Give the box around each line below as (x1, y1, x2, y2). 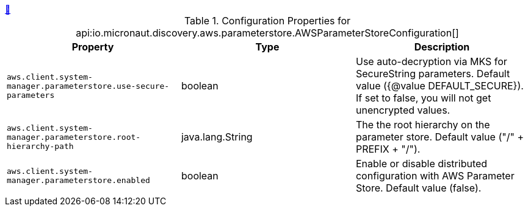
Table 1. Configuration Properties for (184, 15, 351, 27)
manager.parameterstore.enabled (7, 176, 150, 185)
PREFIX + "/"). (355, 143, 421, 155)
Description (414, 41, 470, 53)
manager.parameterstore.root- (7, 132, 141, 142)
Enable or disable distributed (355, 157, 488, 170)
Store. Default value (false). (355, 182, 482, 194)
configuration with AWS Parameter (355, 170, 515, 182)
